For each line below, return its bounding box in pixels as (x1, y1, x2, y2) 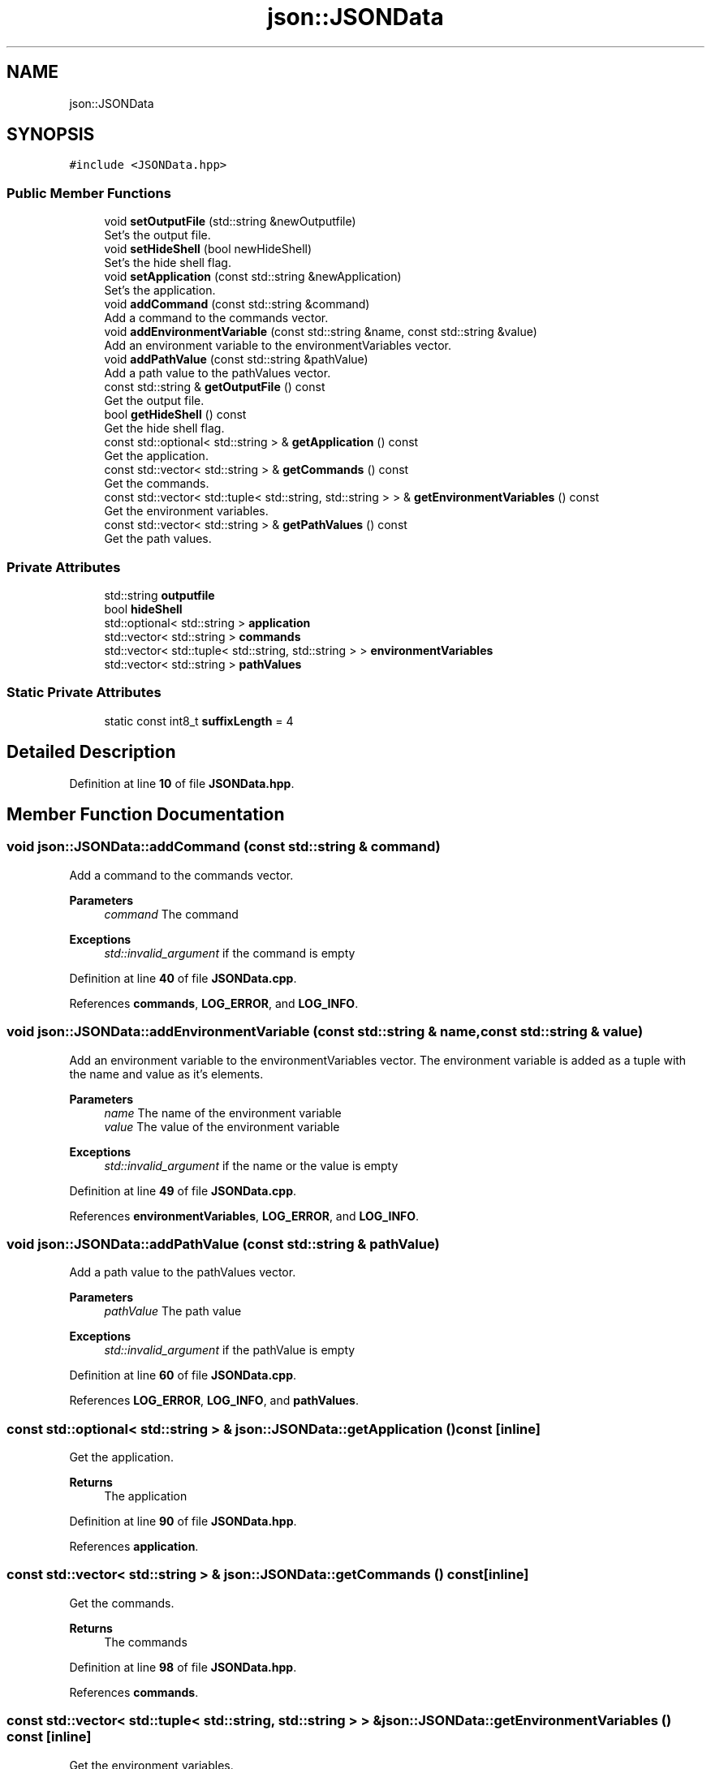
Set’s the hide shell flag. (104, 256, 231, 270)
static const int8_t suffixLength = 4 (104, 713, 294, 728)
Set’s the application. (104, 283, 216, 298)
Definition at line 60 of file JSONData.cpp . (69, 1368, 297, 1383)
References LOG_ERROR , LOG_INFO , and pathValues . (69, 1393, 359, 1408)
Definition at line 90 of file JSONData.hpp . (69, 1514, 297, 1528)
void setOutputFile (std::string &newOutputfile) (104, 214, 356, 229)
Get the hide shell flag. (104, 421, 225, 436)
